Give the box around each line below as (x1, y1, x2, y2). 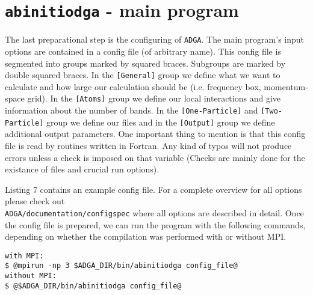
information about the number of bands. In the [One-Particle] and (5, 104, 258, 116)
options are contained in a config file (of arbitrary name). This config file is (5, 44, 281, 57)
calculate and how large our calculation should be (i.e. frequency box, (5, 80, 261, 93)
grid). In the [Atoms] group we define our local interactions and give (27, 92, 280, 105)
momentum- (264, 80, 308, 93)
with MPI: (5, 251, 44, 260)
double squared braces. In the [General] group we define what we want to (5, 68, 280, 81)
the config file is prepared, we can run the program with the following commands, (5, 218, 306, 231)
